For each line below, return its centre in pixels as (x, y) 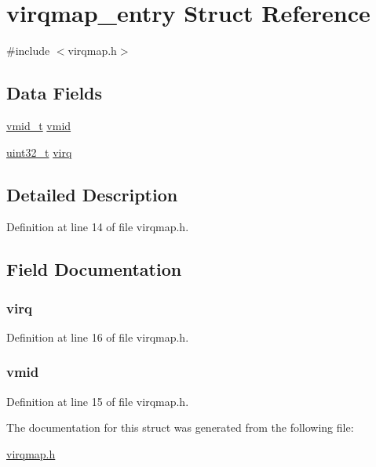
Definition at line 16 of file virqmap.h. (98, 337)
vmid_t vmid (39, 125)
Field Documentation (94, 269)
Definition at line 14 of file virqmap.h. (98, 227)
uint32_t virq (39, 152)
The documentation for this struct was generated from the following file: (180, 427)
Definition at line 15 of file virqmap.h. (98, 401)
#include (28, 51)
